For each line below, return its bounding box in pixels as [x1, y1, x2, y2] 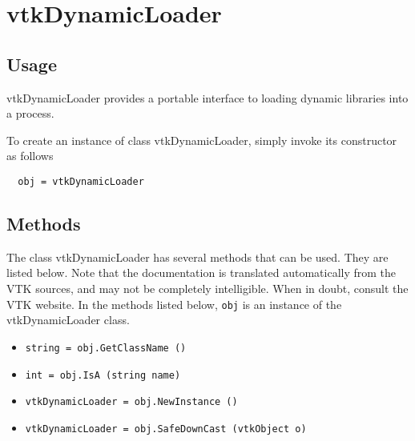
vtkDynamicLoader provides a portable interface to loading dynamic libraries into [6, 89, 409, 106]
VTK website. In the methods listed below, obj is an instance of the [6, 295, 342, 312]
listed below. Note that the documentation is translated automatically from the [6, 264, 397, 281]
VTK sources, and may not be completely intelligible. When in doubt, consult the [6, 280, 409, 296]
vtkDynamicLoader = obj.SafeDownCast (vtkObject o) [25, 423, 307, 435]
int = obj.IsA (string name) [25, 369, 181, 381]
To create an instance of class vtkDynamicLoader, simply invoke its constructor [6, 131, 397, 148]
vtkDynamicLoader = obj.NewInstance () [25, 396, 238, 408]
